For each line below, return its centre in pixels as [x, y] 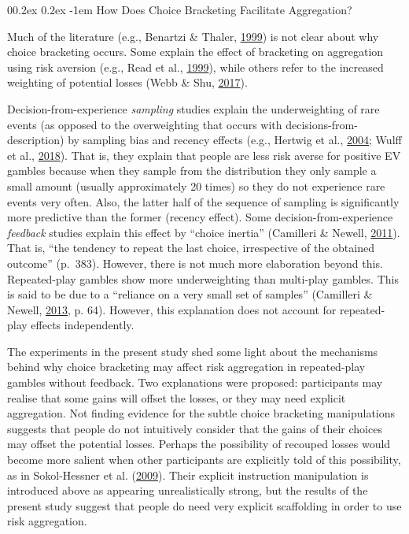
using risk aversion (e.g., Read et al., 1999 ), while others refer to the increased [195, 67]
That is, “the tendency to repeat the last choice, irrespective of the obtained [191, 248]
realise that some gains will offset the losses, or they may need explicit [177, 397]
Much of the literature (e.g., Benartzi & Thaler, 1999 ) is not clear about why [193, 36]
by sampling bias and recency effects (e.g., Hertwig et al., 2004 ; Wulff [235, 140]
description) [36, 140]
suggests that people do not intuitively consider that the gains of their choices [195, 428]
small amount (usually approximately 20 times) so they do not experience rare [196, 185]
